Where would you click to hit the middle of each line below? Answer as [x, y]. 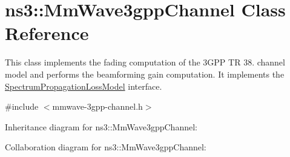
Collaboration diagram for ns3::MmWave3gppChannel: [106, 147]
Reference [47, 33]
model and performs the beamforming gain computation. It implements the [145, 74]
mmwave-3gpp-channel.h [97, 106]
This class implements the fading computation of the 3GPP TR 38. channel [145, 62]
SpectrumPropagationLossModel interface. [84, 86]
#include [22, 106]
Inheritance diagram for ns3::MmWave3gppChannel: [101, 126]
